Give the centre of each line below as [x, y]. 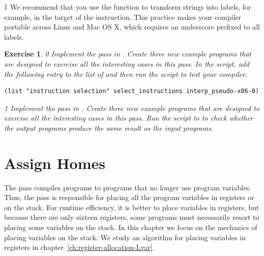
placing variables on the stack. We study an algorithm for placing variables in [125, 237]
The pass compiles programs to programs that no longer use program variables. [128, 187]
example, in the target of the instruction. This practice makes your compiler [123, 17]
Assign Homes [55, 163]
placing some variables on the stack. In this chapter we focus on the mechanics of [131, 227]
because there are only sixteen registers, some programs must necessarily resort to [132, 217]
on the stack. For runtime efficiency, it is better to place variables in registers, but [132, 207]
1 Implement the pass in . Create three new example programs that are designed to [132, 108]
